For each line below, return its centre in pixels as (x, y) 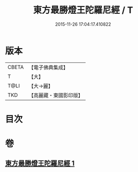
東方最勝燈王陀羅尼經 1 (40, 163)
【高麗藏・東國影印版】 (56, 95)
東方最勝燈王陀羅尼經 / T (83, 10)
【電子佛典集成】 (48, 67)
